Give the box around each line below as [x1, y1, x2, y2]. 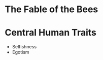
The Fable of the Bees [5, 4, 98, 15]
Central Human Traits [5, 27, 97, 39]
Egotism [12, 49, 29, 55]
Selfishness [12, 44, 37, 50]
